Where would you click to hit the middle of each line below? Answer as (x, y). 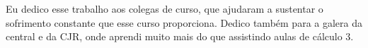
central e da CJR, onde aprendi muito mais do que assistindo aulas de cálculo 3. (180, 36)
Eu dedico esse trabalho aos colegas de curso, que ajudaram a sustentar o (165, 8)
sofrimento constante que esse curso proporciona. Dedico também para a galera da (184, 22)
